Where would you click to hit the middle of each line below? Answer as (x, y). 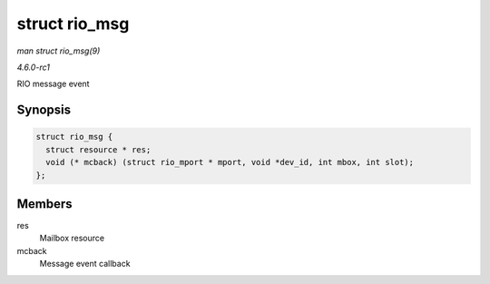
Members (44, 204)
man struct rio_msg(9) (59, 51)
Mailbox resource (72, 238)
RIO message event (53, 84)
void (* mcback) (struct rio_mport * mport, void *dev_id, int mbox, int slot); (230, 162)
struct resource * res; (98, 149)
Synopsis (44, 110)
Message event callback (85, 264)
